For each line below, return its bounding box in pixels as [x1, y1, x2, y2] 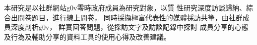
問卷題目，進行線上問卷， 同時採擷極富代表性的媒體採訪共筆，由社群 [17, 12, 243, 22]
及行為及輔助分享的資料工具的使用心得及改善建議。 [4, 31, 171, 42]
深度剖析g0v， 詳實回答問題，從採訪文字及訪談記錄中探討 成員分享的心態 [10, 22, 249, 32]
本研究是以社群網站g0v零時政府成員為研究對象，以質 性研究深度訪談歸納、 [4, 2, 247, 12]
